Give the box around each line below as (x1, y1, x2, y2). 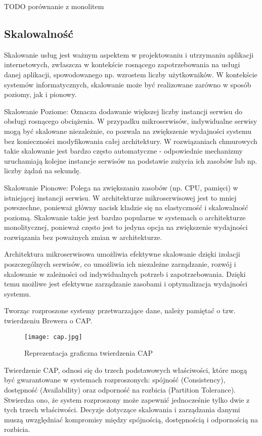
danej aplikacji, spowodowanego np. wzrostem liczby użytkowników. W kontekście (4, 69, 257, 79)
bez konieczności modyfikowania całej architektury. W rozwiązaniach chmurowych (4, 135, 257, 146)
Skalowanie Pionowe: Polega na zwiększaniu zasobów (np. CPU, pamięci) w (4, 182, 238, 192)
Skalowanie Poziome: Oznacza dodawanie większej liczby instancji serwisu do (4, 106, 243, 116)
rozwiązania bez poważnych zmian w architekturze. (4, 231, 162, 242)
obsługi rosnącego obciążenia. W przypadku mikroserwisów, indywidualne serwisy (4, 116, 257, 126)
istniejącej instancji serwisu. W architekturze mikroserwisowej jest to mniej (4, 192, 237, 203)
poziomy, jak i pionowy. (4, 89, 77, 100)
